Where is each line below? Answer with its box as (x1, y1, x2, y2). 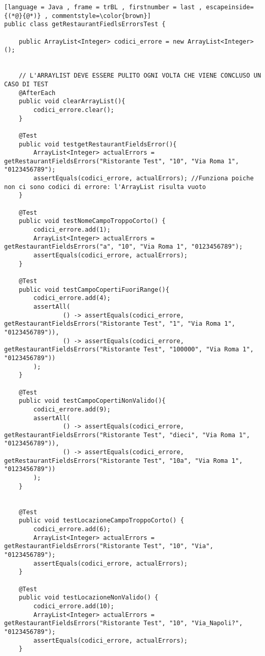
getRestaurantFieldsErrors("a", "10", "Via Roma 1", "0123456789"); (4, 243, 243, 251)
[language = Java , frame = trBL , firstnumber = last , (4, 4, 202, 11)
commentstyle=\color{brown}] (52, 12, 151, 20)
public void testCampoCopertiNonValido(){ (18, 397, 166, 405)
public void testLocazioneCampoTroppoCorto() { (18, 517, 184, 524)
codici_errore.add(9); (33, 405, 111, 413)
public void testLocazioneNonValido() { (18, 594, 158, 602)
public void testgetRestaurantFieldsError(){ (18, 140, 177, 148)
